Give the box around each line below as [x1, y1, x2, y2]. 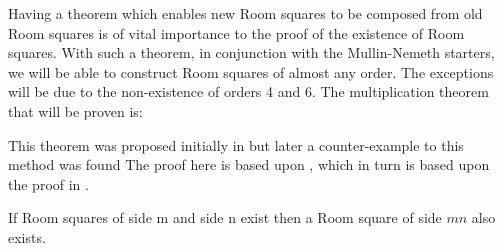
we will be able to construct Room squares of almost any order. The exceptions [8, 61, 494, 82]
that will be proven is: [8, 100, 143, 121]
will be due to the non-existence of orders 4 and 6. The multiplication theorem [8, 81, 489, 102]
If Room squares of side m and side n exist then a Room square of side [8, 207, 442, 228]
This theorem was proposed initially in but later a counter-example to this [8, 134, 464, 155]
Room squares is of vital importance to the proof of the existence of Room [8, 22, 465, 43]
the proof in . [8, 173, 89, 194]
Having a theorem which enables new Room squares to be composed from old [8, 3, 483, 23]
